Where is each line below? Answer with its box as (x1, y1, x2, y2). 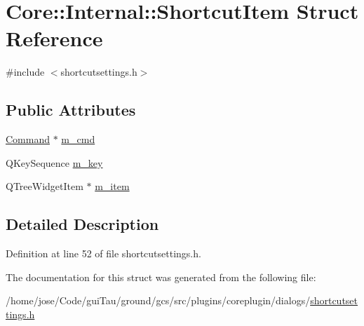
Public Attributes (6, 99, 136, 121)
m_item (95, 179, 130, 193)
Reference (6, 24, 103, 53)
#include (6, 64, 45, 79)
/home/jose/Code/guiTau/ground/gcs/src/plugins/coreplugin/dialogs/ (6, 293, 311, 308)
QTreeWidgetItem (6, 179, 83, 193)
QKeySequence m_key (6, 155, 103, 170)
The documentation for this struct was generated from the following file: (6, 269, 316, 284)
